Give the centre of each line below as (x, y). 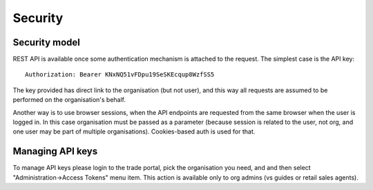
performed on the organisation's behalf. (69, 100)
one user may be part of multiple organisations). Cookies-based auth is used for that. (134, 131)
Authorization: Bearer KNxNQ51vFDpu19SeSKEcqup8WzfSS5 (120, 75)
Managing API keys (55, 151)
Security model (47, 42)
